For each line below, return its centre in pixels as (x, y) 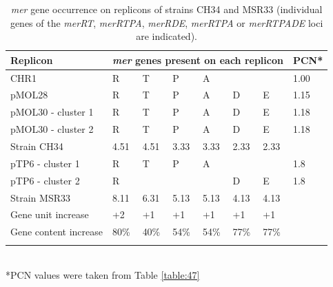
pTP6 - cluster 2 (45, 180)
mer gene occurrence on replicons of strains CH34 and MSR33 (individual (166, 9)
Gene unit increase (50, 214)
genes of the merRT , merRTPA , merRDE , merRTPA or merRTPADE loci (166, 22)
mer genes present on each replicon (198, 60)
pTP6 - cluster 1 (45, 163)
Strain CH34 (37, 146)
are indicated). (166, 36)
